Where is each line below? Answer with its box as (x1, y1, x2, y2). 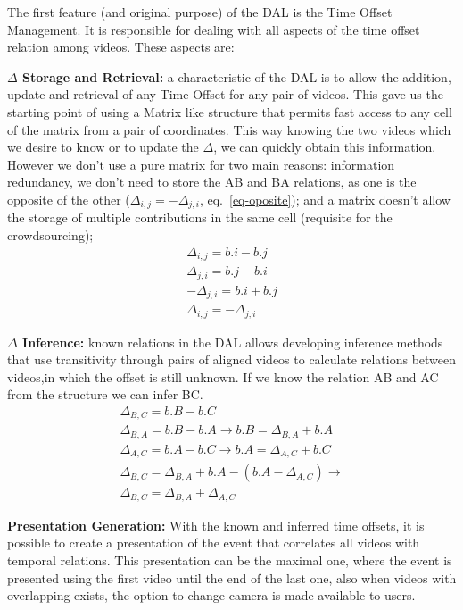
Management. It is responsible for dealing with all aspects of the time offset (7, 20, 420, 38)
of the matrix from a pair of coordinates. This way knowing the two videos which (7, 120, 451, 138)
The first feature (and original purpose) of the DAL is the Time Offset (7, 3, 393, 21)
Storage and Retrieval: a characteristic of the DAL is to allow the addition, (22, 67, 451, 86)
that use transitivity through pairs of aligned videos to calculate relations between (7, 350, 457, 369)
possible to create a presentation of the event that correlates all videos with (7, 533, 420, 552)
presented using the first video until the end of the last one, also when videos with (7, 568, 457, 587)
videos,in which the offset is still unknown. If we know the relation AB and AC (7, 367, 439, 386)
